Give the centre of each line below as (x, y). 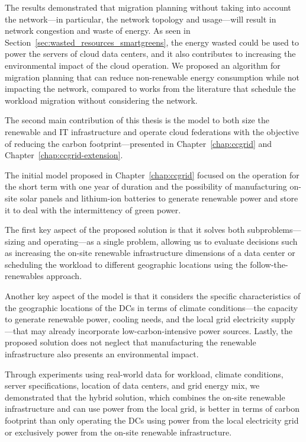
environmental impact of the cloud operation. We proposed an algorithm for (143, 65)
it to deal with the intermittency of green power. (93, 209)
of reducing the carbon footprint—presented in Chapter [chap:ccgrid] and (138, 143)
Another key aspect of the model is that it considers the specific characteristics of (153, 296)
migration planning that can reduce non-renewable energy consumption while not (152, 77)
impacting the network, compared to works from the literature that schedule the (150, 89)
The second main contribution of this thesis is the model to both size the (137, 120)
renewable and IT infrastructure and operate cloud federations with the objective (152, 131)
